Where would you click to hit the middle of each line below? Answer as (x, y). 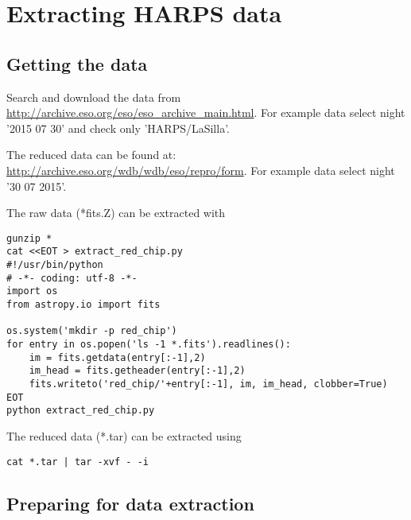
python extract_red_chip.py (81, 411)
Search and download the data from (94, 97)
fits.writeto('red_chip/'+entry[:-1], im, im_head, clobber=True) (208, 384)
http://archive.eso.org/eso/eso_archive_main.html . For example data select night (206, 113)
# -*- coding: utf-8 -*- (72, 278)
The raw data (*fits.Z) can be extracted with (116, 213)
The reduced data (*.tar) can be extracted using (124, 435)
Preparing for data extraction (130, 503)
